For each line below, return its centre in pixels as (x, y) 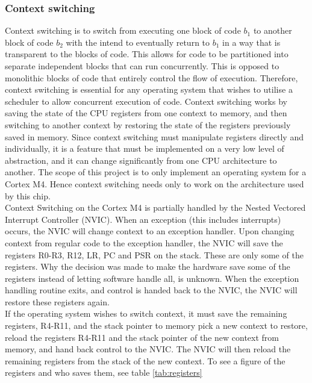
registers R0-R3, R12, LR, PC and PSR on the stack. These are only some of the (154, 254)
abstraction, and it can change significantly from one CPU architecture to (141, 160)
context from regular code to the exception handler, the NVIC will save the (144, 242)
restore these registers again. (57, 301)
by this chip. (28, 195)
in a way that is (251, 42)
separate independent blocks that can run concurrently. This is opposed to (142, 66)
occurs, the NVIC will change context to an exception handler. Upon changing (150, 231)
